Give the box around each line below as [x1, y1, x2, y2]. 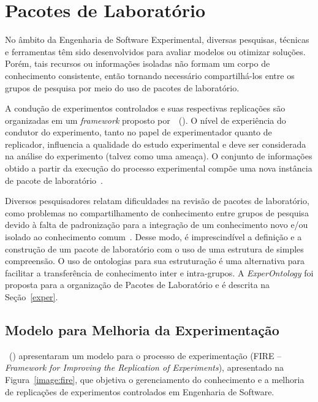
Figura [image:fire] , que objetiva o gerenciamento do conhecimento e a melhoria [5, 373, 305, 385]
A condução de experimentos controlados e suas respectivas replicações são [5, 102, 286, 115]
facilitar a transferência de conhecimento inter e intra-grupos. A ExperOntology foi [5, 266, 314, 279]
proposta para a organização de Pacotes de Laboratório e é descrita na [5, 278, 270, 291]
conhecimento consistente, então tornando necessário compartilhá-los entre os [5, 69, 295, 82]
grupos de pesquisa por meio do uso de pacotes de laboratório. [5, 81, 240, 94]
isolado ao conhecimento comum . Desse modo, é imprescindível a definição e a [5, 230, 302, 243]
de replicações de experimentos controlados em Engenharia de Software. [5, 385, 274, 398]
